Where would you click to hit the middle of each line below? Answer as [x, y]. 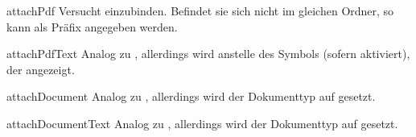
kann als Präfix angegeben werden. [92, 26]
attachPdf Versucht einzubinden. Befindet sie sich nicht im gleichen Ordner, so [200, 10]
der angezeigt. [41, 69]
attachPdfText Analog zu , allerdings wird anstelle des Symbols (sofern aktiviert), [208, 54]
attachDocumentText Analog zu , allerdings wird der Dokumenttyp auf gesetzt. [202, 123]
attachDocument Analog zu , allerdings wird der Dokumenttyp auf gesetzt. [191, 96]
